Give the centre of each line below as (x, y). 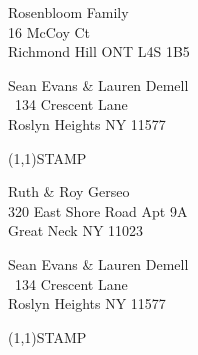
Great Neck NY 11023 (76, 230)
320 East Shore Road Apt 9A (98, 210)
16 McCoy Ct (49, 31)
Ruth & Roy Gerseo (69, 191)
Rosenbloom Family (68, 12)
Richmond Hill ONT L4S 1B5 (99, 51)
